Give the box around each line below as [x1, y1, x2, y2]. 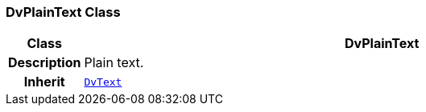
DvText [84, 75, 122, 88]
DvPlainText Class [6, 4, 121, 20]
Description [8, 54, 81, 71]
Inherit [23, 74, 65, 90]
